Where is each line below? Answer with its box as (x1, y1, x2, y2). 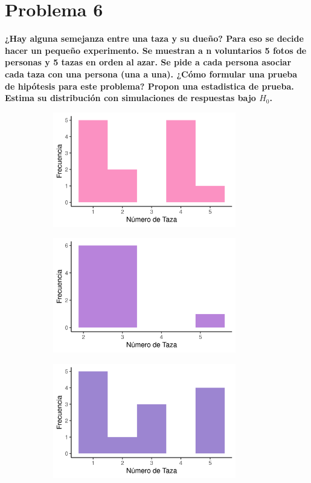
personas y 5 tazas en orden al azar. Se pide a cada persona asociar (5, 56, 292, 68)
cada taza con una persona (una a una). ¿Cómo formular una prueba (5, 67, 298, 80)
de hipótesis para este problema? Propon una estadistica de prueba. (5, 79, 294, 92)
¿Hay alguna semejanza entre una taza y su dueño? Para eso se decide (5, 32, 304, 45)
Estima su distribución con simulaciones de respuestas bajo (5, 91, 256, 104)
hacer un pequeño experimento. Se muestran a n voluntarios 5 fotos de (5, 44, 307, 56)
